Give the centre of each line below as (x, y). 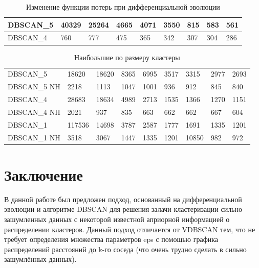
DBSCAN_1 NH (34, 137)
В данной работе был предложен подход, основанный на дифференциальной (123, 199)
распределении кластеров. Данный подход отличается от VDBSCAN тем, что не (130, 229)
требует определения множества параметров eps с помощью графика (111, 239)
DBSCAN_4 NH (34, 112)
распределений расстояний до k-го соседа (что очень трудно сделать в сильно (125, 249)
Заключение (44, 174)
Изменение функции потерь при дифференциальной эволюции (123, 7)
